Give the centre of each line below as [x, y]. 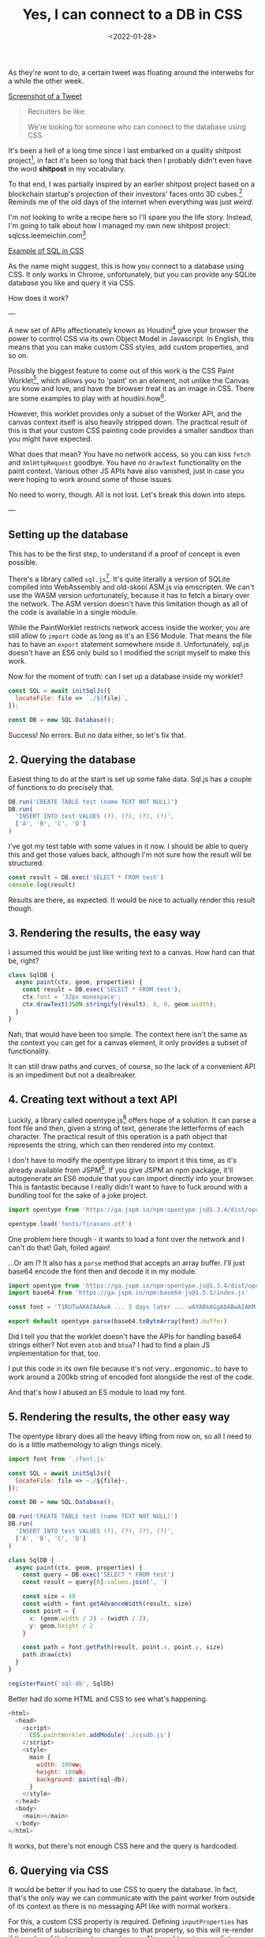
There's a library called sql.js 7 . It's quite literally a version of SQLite [119, 578]
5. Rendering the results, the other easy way [119, 1417]
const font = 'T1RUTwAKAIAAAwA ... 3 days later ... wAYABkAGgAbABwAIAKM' [134, 1307]
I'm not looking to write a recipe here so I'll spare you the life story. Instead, [131, 217]
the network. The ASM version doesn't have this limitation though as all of [128, 604]
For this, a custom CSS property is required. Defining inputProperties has [128, 1922]
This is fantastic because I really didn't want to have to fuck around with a [128, 1187]
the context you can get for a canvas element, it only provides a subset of [128, 1042]
